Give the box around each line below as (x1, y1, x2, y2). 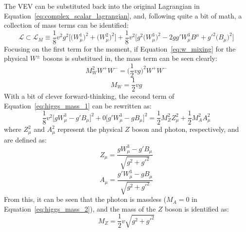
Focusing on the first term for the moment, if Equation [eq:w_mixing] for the (4, 43, 236, 54)
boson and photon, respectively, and (132, 124, 239, 134)
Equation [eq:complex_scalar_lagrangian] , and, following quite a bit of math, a (4, 10, 242, 20)
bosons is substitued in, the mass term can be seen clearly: (43, 53, 217, 63)
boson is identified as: (164, 203, 229, 214)
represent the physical (57, 124, 123, 134)
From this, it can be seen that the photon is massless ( (4, 194, 167, 204)
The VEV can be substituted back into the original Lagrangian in (4, 1, 200, 11)
